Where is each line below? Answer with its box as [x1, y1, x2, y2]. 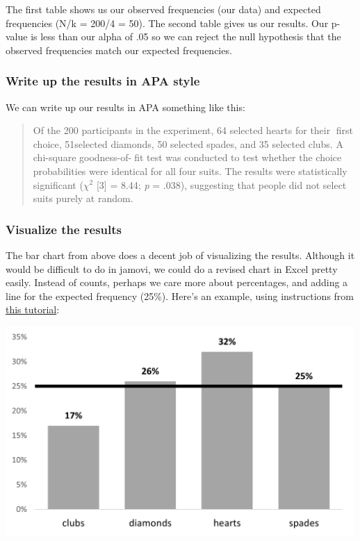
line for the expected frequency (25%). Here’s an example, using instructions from [6, 288, 354, 303]
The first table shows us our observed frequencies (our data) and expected [6, 2, 321, 16]
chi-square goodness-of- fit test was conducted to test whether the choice [33, 150, 342, 165]
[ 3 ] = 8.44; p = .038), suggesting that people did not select [96, 177, 347, 192]
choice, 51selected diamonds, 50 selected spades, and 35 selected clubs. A [33, 136, 343, 151]
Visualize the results [6, 220, 122, 238]
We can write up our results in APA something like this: [6, 99, 245, 114]
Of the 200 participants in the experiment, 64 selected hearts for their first [33, 123, 354, 138]
